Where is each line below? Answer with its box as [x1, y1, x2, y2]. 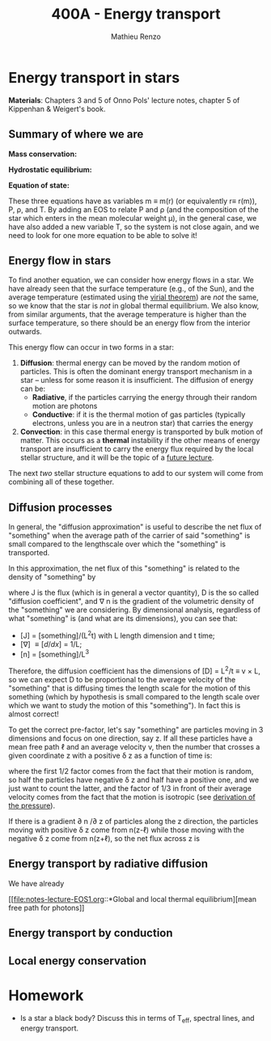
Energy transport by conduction [8, 926, 173, 940]
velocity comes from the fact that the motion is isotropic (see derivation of [8, 792, 256, 802]
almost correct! [8, 709, 59, 719]
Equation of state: [8, 180, 70, 190]
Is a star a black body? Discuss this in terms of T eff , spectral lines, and [19, 1013, 255, 1025]
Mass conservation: [8, 149, 78, 159]
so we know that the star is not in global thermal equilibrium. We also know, [8, 301, 260, 311]
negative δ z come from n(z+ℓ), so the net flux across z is [8, 834, 201, 843]
